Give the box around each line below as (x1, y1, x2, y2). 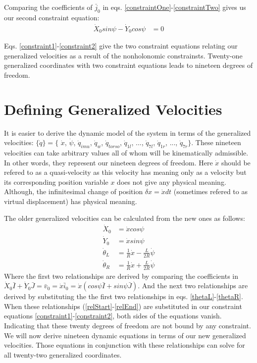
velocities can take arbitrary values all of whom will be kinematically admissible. (4, 147, 249, 157)
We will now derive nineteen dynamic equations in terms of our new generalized (4, 330, 246, 340)
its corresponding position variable (4, 176, 108, 187)
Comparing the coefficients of (4, 2, 93, 12)
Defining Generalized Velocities (4, 99, 222, 119)
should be (221, 157, 251, 167)
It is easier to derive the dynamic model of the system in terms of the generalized (4, 127, 251, 138)
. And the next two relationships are (138, 280, 248, 291)
